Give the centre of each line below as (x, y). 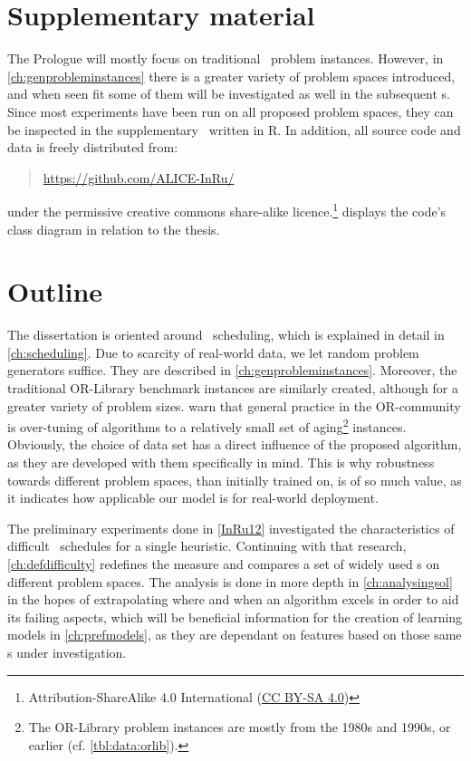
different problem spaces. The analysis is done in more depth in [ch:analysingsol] (230, 581)
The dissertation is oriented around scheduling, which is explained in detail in (226, 335)
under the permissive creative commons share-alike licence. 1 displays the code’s (227, 210)
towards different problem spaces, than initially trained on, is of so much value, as (235, 480)
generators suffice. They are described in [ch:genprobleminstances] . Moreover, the (232, 370)
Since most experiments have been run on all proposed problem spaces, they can (231, 111)
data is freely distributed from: (93, 147)
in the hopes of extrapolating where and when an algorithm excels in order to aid (233, 599)
